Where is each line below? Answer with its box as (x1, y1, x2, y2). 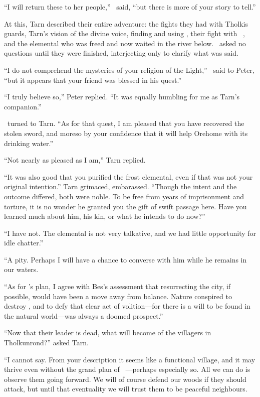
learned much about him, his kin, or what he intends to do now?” (4, 211, 205, 221)
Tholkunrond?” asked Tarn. (4, 337, 89, 348)
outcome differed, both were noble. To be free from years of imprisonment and (4, 191, 244, 201)
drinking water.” (4, 138, 54, 148)
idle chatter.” (4, 237, 44, 248)
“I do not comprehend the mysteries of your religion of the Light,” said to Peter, (4, 64, 254, 75)
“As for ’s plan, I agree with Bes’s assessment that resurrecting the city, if (4, 281, 231, 292)
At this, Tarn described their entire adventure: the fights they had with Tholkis (4, 18, 248, 29)
